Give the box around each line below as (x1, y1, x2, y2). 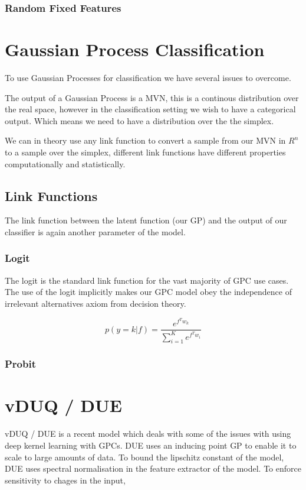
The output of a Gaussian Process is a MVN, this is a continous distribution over (5, 91, 299, 103)
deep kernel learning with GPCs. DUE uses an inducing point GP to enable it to (5, 439, 297, 451)
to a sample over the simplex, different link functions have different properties (5, 145, 286, 158)
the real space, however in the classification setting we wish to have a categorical (5, 103, 296, 115)
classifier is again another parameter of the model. (5, 225, 186, 238)
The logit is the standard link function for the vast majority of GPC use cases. (5, 274, 289, 286)
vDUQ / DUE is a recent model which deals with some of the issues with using (5, 427, 291, 440)
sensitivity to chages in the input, (5, 473, 126, 486)
